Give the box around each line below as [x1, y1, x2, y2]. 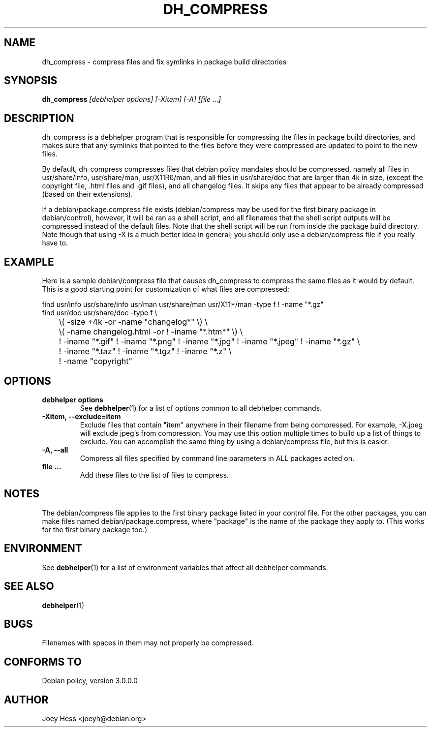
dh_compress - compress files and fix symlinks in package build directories [42, 57, 287, 66]
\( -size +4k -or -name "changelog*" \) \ [59, 317, 208, 327]
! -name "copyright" [59, 356, 132, 366]
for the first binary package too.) [42, 525, 148, 534]
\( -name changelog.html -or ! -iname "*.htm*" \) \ [59, 327, 243, 337]
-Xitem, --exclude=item [42, 412, 121, 421]
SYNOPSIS [4, 74, 58, 87]
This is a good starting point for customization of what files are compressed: [42, 285, 289, 294]
